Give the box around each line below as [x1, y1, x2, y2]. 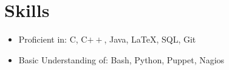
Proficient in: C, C [18, 33, 87, 46]
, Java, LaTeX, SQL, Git [104, 33, 196, 46]
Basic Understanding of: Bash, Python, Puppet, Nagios [18, 53, 225, 66]
